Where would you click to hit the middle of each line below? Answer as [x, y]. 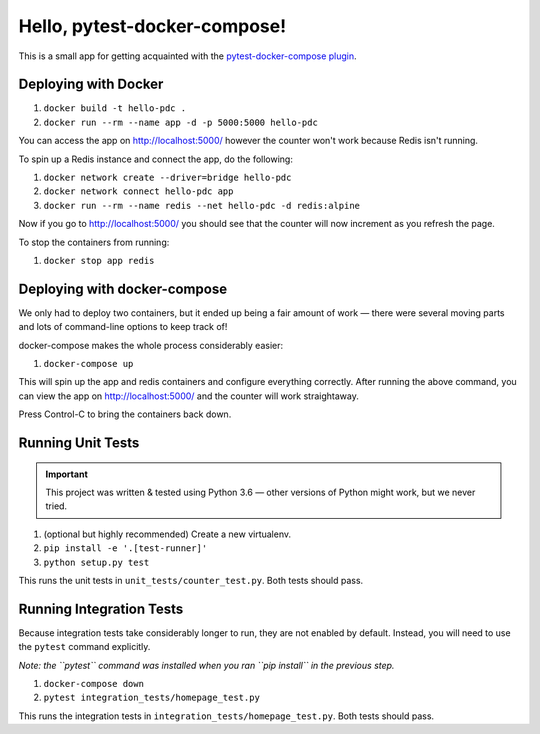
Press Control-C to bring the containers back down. [125, 414]
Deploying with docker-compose [123, 288]
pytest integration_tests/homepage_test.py [151, 698]
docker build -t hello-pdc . [115, 108]
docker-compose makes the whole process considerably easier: [151, 345]
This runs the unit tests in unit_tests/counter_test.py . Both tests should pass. [191, 580]
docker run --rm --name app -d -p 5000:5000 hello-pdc [181, 122]
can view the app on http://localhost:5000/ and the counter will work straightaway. [188, 396]
